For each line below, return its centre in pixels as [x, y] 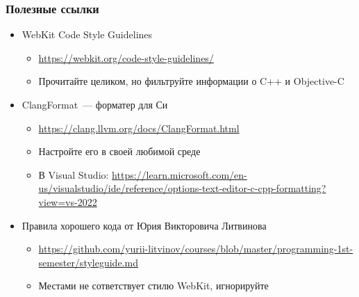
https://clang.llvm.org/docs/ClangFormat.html [139, 128]
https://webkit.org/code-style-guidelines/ [126, 57]
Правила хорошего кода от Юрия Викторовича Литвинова [144, 225]
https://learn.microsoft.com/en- [179, 174]
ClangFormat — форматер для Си [95, 104]
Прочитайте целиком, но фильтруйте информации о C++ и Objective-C [191, 81]
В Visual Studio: [74, 174]
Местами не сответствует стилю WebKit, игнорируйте [153, 286]
